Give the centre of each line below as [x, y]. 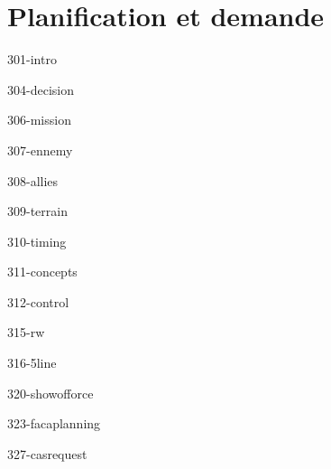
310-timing [37, 241]
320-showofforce [51, 393]
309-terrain [37, 211]
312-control [38, 301]
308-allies [33, 180]
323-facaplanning [54, 423]
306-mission [39, 120]
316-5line [32, 363]
